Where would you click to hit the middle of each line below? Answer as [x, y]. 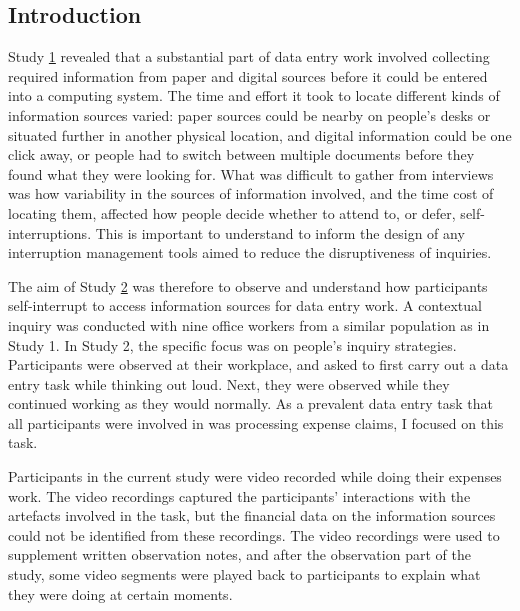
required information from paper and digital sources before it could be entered [248, 75]
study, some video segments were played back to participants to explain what [244, 574]
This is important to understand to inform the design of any [280, 232]
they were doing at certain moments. [120, 593]
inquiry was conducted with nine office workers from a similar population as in [249, 324]
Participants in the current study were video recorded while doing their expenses [255, 476]
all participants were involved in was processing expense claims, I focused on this [256, 422]
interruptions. [50, 232]
